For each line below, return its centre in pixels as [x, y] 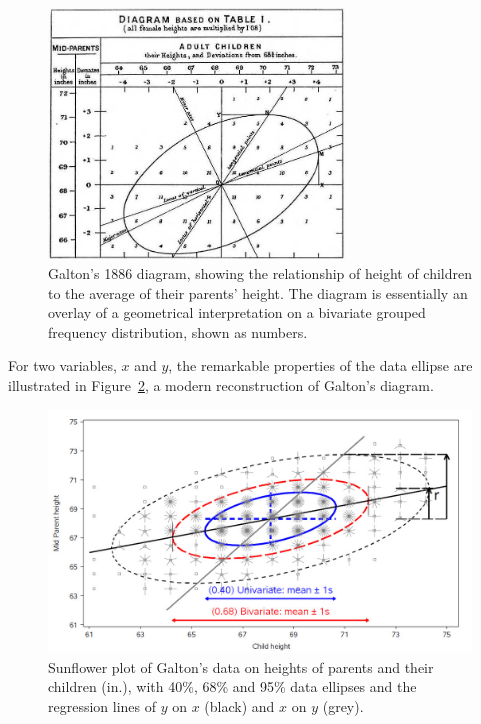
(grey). [343, 705]
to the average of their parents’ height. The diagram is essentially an [258, 292]
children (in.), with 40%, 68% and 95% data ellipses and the [232, 686]
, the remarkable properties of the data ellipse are [320, 365]
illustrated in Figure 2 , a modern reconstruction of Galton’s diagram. [221, 384]
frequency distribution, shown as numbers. [178, 331]
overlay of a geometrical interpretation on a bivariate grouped [237, 312]
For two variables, [62, 365]
